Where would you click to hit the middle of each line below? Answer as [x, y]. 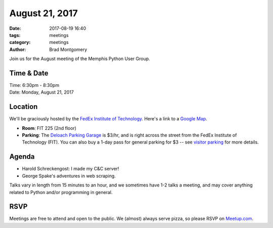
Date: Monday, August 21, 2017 [42, 92]
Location [24, 107]
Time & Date [29, 73]
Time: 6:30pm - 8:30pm [34, 85]
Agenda [22, 157]
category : [20, 42]
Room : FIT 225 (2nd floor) [49, 128]
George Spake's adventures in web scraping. [69, 176]
